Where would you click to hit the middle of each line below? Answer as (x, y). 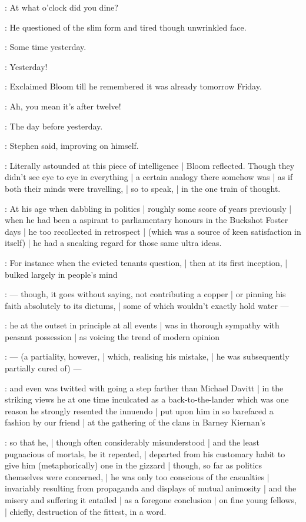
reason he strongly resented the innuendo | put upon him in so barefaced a (139, 410)
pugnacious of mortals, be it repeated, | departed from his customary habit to (145, 453)
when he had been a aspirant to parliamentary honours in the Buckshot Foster (147, 220)
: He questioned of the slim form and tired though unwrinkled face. (126, 27)
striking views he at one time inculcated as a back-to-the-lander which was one (147, 399)
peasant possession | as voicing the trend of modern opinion (112, 336)
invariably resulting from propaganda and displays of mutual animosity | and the (151, 488)
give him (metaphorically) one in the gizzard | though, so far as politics (134, 465)
